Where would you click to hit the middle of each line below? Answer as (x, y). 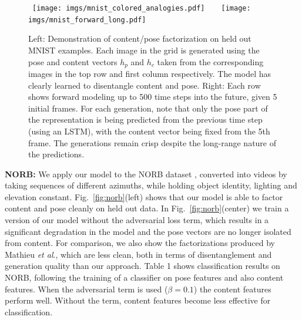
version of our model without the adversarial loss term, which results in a (137, 220)
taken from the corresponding (210, 61)
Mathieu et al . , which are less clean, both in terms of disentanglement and (138, 254)
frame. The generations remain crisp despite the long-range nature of (152, 142)
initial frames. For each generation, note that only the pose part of (148, 108)
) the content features (232, 289)
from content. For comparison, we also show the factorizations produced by (140, 243)
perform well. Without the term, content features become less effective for (138, 300)
